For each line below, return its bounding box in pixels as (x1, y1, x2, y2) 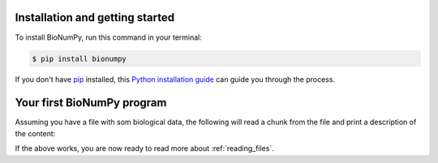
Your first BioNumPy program (15, 96, 167, 109)
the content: (15, 128, 56, 138)
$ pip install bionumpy (32, 54, 127, 63)
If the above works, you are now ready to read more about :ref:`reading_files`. (15, 144, 275, 153)
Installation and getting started (15, 11, 174, 24)
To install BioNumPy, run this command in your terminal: (15, 32, 203, 42)
